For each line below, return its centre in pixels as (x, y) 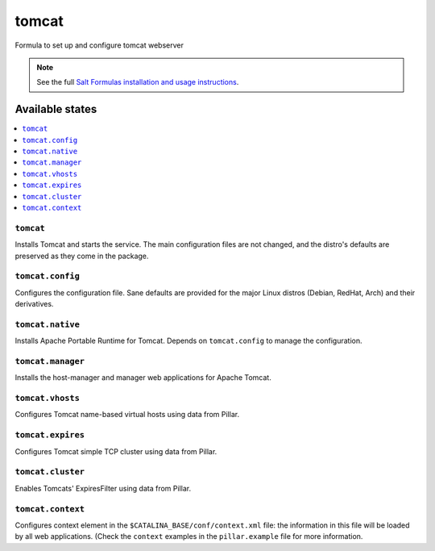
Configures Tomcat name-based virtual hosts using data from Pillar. (127, 415)
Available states (56, 109)
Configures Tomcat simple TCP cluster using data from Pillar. (116, 451)
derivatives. (34, 304)
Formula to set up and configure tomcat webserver (99, 45)
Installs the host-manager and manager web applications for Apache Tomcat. (143, 378)
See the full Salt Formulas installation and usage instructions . (138, 82)
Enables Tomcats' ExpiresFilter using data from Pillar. (103, 488)
